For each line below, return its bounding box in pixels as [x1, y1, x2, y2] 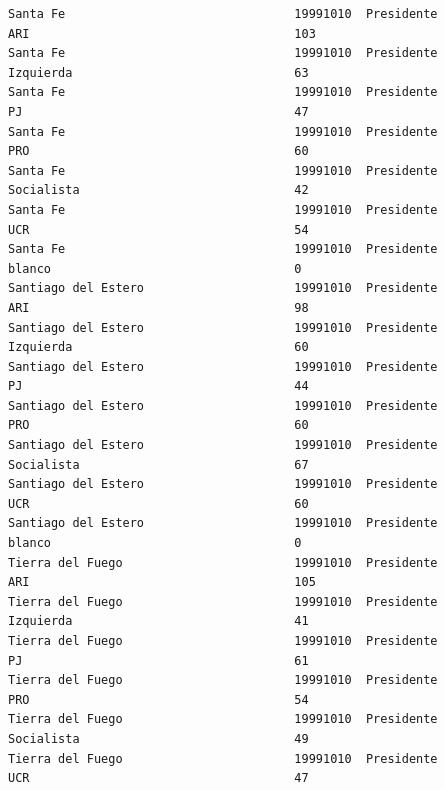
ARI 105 [8, 575, 316, 590]
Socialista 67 [8, 457, 309, 472]
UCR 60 [8, 496, 309, 511]
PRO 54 [8, 692, 309, 707]
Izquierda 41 [8, 614, 309, 629]
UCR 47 [8, 771, 309, 786]
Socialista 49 [8, 731, 309, 746]
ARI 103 [8, 26, 316, 41]
